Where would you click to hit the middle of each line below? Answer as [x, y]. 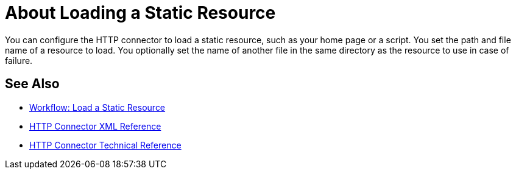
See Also [32, 84]
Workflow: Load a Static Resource [97, 107]
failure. [19, 60]
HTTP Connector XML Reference [95, 126]
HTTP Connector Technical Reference [105, 145]
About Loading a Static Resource [140, 13]
